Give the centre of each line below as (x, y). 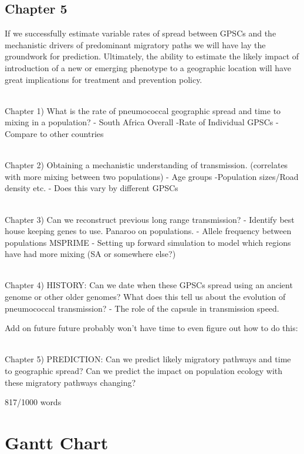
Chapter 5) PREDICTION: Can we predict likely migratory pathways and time (148, 359)
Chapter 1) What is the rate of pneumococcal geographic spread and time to (143, 110)
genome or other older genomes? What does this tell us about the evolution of (145, 297)
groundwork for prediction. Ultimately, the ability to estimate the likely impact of (152, 56)
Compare (21, 133)
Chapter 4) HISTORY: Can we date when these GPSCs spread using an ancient (149, 285)
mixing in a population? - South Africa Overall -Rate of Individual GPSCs (139, 122)
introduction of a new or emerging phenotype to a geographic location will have (148, 67)
